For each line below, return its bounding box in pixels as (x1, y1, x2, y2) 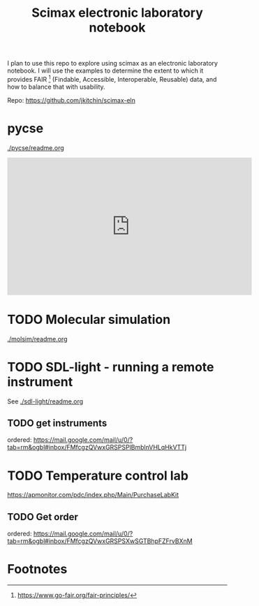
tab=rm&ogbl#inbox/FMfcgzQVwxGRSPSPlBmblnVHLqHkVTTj (7, 443, 187, 452)
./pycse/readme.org (7, 143, 64, 151)
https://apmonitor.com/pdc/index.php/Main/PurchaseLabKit (7, 491, 179, 499)
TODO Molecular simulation (7, 311, 171, 327)
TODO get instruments (7, 417, 108, 429)
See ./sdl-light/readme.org (7, 397, 84, 406)
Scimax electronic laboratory (31, 5, 204, 21)
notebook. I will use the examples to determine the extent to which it (7, 66, 204, 75)
